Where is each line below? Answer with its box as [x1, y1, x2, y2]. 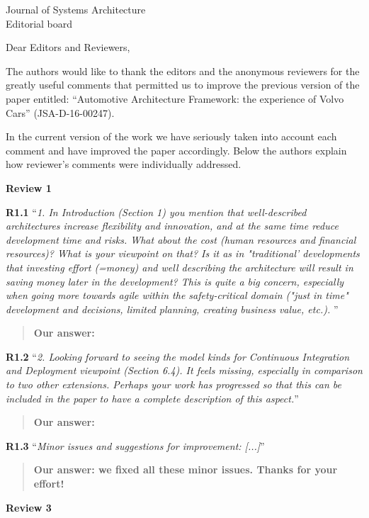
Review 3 [6, 500, 52, 514]
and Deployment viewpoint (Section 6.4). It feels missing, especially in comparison [6, 363, 363, 378]
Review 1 [6, 180, 52, 195]
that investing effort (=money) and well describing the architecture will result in [6, 259, 353, 274]
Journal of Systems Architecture [6, 2, 146, 16]
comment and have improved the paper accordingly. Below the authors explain [6, 142, 347, 157]
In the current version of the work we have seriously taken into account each [6, 129, 337, 144]
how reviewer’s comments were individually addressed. [6, 157, 242, 171]
